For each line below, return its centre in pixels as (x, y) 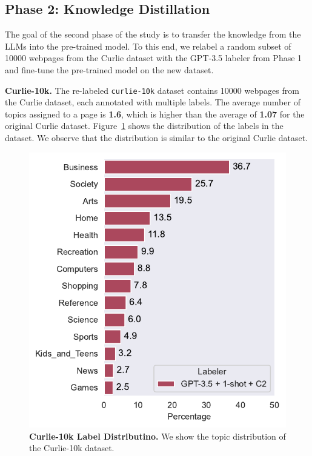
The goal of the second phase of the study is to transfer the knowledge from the (153, 34)
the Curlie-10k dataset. (72, 448)
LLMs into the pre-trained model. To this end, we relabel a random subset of (148, 46)
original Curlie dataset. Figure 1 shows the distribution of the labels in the (144, 126)
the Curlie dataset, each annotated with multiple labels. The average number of (153, 102)
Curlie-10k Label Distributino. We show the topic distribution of (158, 436)
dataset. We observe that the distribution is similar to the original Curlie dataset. (157, 138)
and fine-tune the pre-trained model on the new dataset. (109, 69)
